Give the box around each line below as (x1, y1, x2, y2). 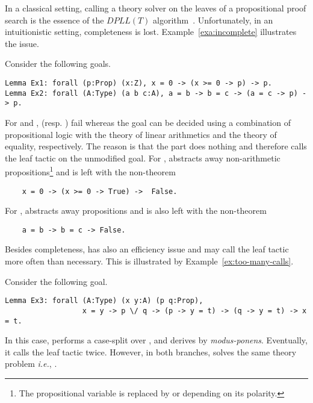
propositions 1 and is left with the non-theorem (5, 164, 176, 178)
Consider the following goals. (5, 57, 111, 70)
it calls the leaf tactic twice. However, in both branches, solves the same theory (5, 345, 297, 358)
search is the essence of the (5, 13, 104, 26)
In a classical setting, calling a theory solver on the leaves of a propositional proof (5, 2, 306, 14)
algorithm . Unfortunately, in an (153, 13, 273, 26)
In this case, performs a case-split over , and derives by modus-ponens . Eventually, (5, 334, 308, 346)
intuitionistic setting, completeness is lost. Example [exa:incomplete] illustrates (5, 25, 297, 38)
